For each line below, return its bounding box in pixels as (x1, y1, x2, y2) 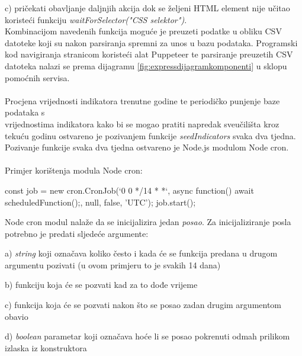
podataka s (5, 106, 45, 118)
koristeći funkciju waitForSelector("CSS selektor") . (5, 13, 187, 25)
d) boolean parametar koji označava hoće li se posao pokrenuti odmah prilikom (5, 330, 290, 342)
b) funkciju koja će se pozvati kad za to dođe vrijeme (5, 278, 198, 291)
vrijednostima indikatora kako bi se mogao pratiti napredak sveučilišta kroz (5, 117, 279, 130)
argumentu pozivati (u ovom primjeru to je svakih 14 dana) (5, 258, 221, 271)
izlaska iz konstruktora (5, 341, 87, 354)
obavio (5, 310, 28, 322)
